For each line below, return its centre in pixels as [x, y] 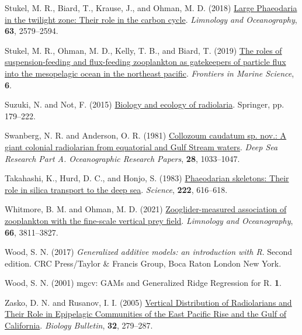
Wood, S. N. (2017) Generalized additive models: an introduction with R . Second [148, 252]
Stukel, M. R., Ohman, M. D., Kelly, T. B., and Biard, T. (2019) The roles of [143, 50]
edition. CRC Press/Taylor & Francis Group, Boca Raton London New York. [143, 263]
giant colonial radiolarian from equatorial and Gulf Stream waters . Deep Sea [141, 146]
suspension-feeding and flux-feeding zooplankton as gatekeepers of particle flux [145, 62]
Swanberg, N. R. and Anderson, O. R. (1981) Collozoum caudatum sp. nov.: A [146, 135]
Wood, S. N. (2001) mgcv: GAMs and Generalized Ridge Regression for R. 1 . [143, 283]
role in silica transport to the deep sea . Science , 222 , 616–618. [116, 189]
